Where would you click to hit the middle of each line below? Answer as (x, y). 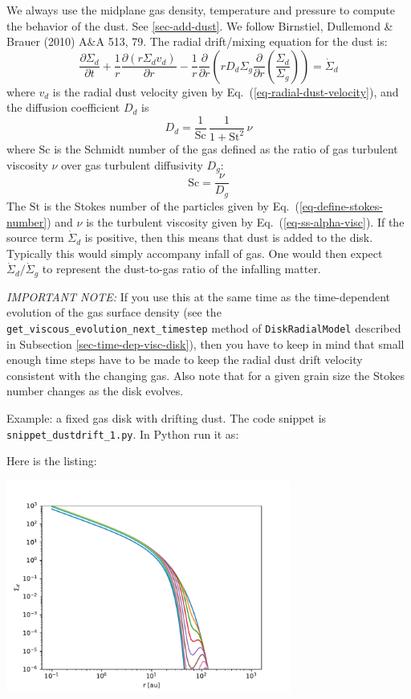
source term (35, 237)
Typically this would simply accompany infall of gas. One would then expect (195, 253)
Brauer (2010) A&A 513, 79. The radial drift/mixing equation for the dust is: (197, 41)
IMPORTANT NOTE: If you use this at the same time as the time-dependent (198, 296)
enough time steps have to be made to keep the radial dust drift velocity (185, 360)
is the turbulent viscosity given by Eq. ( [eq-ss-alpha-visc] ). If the (245, 221)
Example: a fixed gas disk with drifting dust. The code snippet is (167, 418)
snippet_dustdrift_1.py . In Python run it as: (123, 433)
